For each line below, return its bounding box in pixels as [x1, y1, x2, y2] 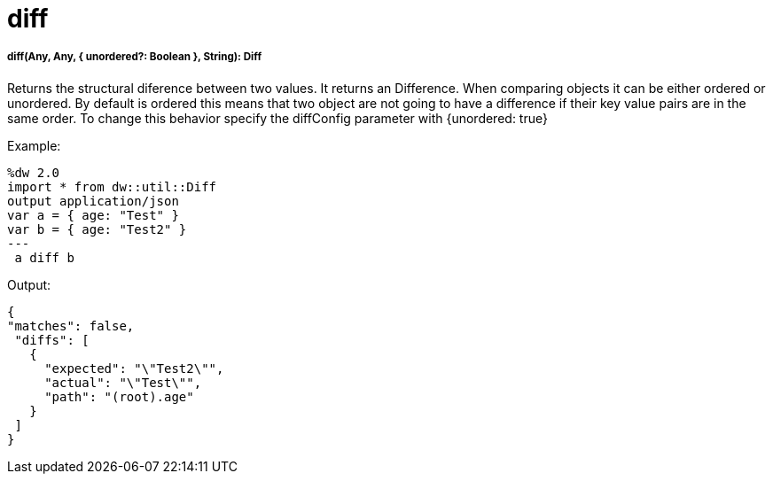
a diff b [14, 250, 74, 265]
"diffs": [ [14, 332, 90, 347]
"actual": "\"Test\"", [44, 375, 202, 390]
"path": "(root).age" [44, 389, 194, 404]
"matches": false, [7, 318, 135, 333]
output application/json [7, 193, 179, 208]
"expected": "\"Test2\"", [44, 361, 224, 376]
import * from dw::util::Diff [7, 179, 217, 194]
